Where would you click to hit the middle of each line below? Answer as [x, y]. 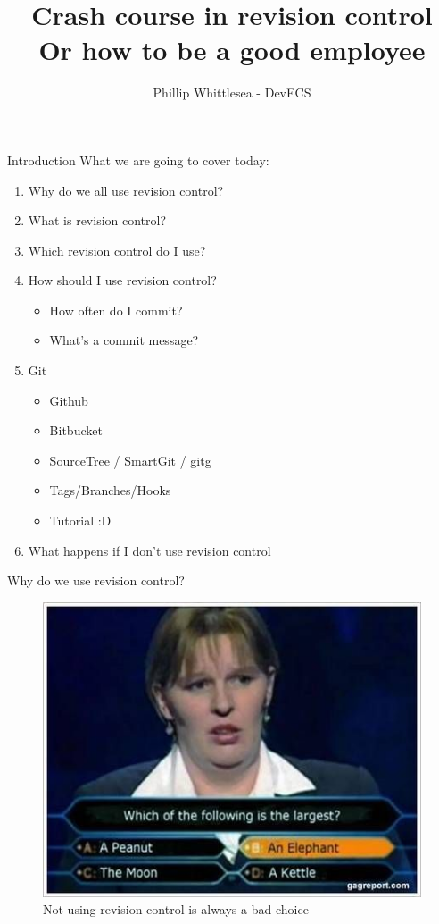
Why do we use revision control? [96, 580]
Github [69, 400]
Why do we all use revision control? [126, 190]
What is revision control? [97, 220]
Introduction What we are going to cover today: [138, 160]
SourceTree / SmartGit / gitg [130, 460]
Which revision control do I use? [117, 250]
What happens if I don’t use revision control [149, 550]
